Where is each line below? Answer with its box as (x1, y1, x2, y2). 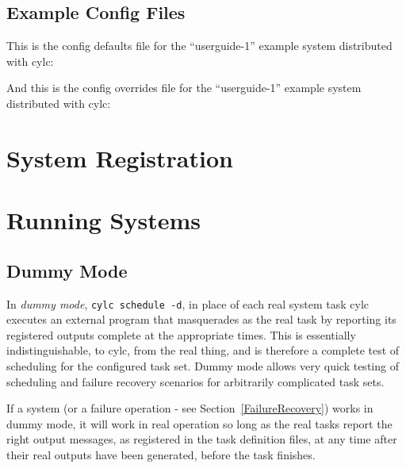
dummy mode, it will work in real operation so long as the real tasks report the (6, 415, 393, 432)
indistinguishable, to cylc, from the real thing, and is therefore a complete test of (6, 342, 400, 359)
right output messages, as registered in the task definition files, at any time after (6, 431, 397, 447)
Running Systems (6, 204, 201, 236)
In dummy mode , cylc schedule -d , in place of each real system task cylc (6, 295, 369, 312)
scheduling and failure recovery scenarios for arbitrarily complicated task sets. (6, 373, 385, 389)
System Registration (6, 141, 233, 174)
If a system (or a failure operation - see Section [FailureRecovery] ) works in (6, 400, 373, 416)
